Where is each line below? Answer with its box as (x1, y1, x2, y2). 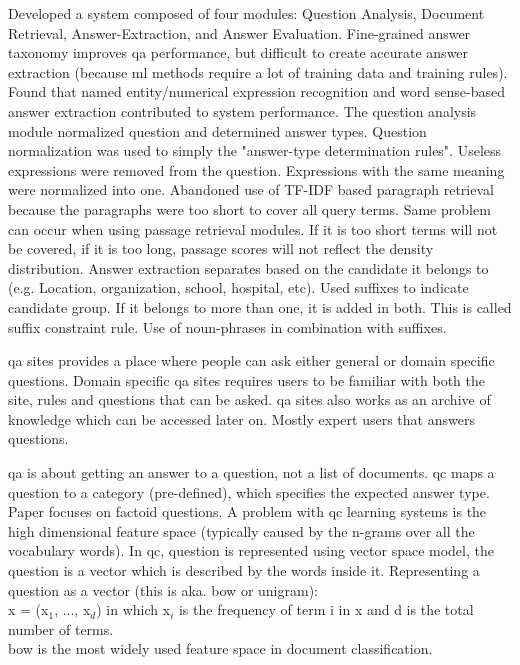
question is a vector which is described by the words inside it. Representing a (8, 560, 480, 581)
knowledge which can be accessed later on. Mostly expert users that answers (8, 408, 475, 429)
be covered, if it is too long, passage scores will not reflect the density (8, 238, 434, 259)
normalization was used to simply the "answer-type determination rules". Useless (8, 140, 502, 161)
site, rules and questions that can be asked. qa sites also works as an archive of (8, 389, 491, 410)
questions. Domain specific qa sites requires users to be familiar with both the (8, 369, 485, 390)
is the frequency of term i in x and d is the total (178, 599, 474, 620)
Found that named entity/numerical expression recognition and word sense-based (8, 81, 505, 102)
